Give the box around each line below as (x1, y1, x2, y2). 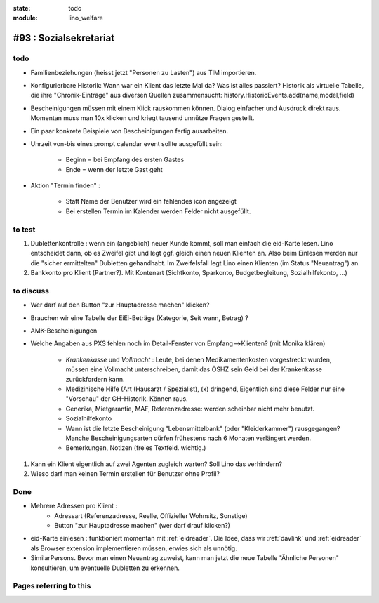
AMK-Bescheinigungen (30, 326, 98, 335)
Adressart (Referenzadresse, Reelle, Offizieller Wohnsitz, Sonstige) (54, 511, 248, 519)
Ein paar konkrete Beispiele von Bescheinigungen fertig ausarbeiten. (30, 126, 229, 135)
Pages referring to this (13, 581, 91, 591)
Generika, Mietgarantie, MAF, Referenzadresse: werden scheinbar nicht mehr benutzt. (65, 404, 315, 413)
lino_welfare (68, 14, 103, 22)
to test (13, 225, 36, 234)
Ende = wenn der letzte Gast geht (65, 165, 163, 173)
